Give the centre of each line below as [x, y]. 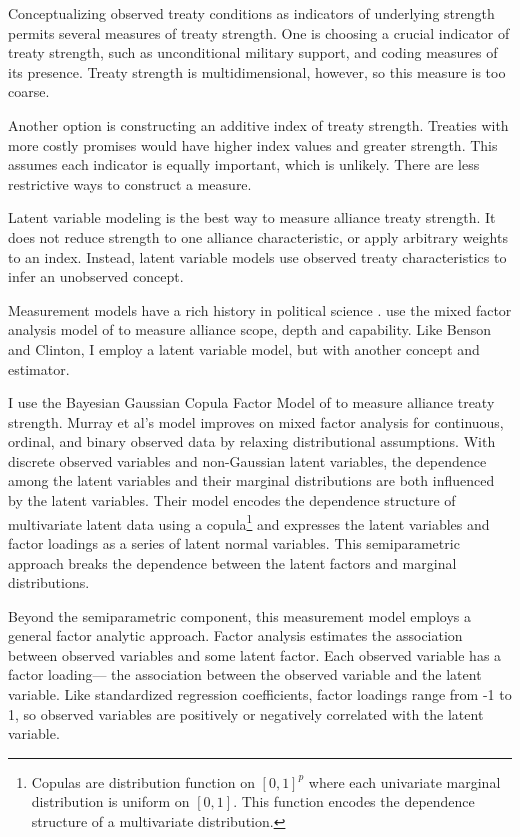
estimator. [39, 368]
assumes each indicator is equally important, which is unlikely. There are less [244, 164]
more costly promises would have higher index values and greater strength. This [253, 144]
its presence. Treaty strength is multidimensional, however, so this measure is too [257, 71]
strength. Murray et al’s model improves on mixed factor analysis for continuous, [256, 421]
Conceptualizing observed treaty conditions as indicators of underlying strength [251, 13]
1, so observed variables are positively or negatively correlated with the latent [246, 713]
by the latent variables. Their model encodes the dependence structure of [232, 500]
